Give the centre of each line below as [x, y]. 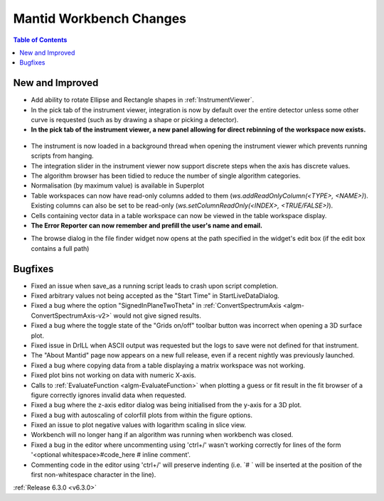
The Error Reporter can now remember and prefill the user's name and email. [147, 225]
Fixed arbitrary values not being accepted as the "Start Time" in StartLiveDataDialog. [155, 296]
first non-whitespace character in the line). [94, 475]
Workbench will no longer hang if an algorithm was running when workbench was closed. [162, 435]
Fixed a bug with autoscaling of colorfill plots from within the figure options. [142, 415]
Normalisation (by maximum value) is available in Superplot [118, 185]
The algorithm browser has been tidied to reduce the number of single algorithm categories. [166, 176]
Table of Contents [40, 40]
